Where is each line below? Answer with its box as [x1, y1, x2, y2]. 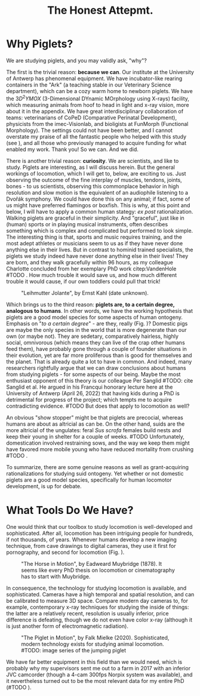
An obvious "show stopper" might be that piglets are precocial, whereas [6, 414, 183, 421]
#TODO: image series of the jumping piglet [21, 646, 127, 654]
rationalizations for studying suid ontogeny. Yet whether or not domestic [6, 470, 184, 477]
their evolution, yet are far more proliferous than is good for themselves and [6, 352, 192, 359]
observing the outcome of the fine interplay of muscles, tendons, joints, [6, 176, 182, 183]
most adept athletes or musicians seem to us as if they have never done [6, 239, 183, 247]
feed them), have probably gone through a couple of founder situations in [6, 345, 187, 352]
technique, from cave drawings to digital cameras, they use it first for [6, 542, 176, 549]
